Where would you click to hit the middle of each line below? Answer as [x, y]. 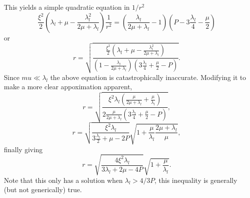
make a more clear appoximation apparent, [68, 87]
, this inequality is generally [196, 180]
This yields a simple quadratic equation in [67, 7]
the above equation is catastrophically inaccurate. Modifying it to [148, 77]
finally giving [23, 149]
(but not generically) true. [43, 189]
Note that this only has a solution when [63, 180]
